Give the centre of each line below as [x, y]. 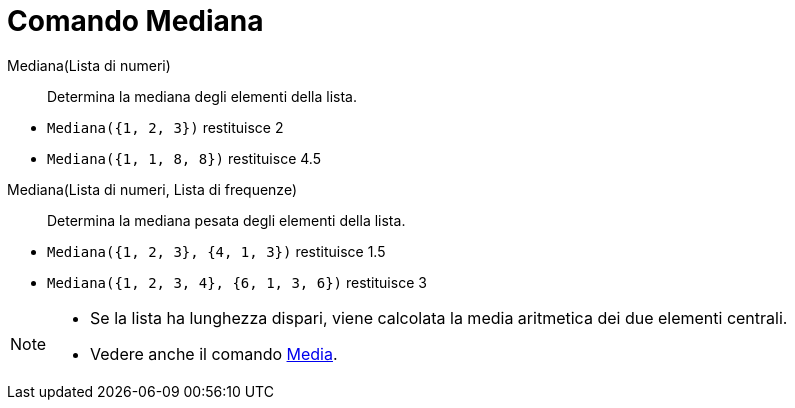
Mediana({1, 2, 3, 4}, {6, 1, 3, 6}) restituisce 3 [237, 282]
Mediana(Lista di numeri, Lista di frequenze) [152, 189]
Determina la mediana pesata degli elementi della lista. [226, 220]
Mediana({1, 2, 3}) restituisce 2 [165, 127]
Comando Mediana [135, 21]
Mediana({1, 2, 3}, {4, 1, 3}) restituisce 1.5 [216, 251]
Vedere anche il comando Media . [214, 353]
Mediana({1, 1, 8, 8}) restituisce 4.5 [184, 158]
